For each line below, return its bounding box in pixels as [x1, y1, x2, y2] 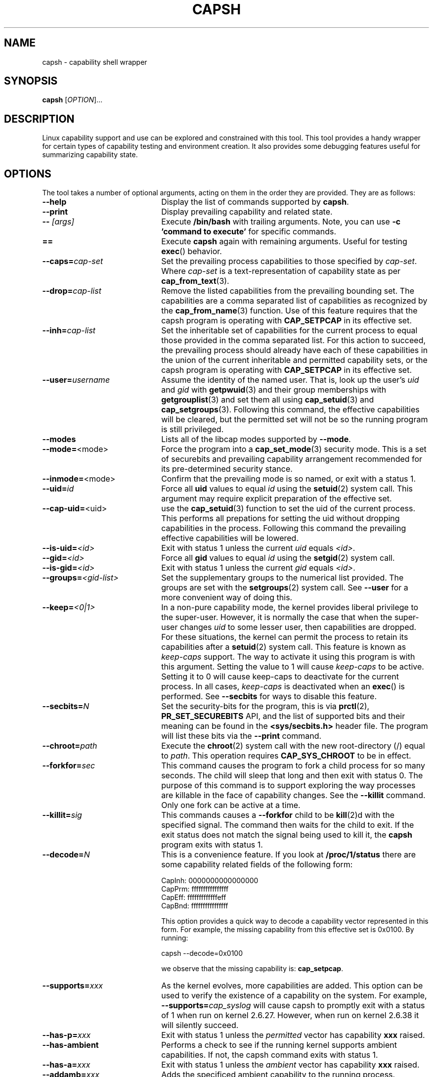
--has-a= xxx [42, 1060, 90, 1070]
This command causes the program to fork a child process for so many [161, 761, 425, 771]
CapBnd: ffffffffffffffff [161, 901, 228, 910]
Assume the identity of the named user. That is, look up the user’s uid [161, 375, 419, 385]
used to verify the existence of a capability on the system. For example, [161, 990, 427, 1001]
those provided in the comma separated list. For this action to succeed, [161, 335, 426, 346]
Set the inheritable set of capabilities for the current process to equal [161, 325, 418, 336]
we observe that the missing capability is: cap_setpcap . [161, 964, 344, 973]
